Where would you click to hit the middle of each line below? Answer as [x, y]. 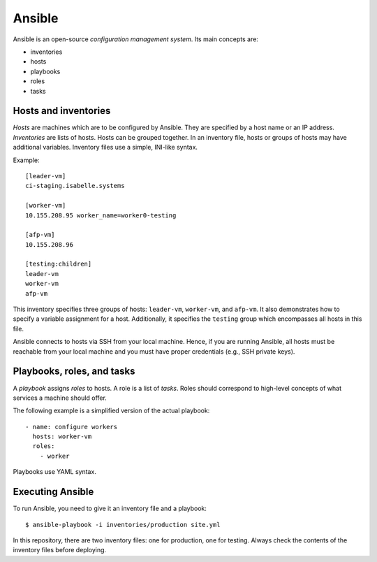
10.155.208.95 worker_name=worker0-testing [101, 215]
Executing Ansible [53, 492]
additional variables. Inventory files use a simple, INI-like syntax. [105, 147]
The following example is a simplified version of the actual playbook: [111, 411]
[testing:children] [59, 264]
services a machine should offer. [60, 398]
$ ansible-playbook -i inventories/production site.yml [123, 525]
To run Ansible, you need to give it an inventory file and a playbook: [110, 509]
